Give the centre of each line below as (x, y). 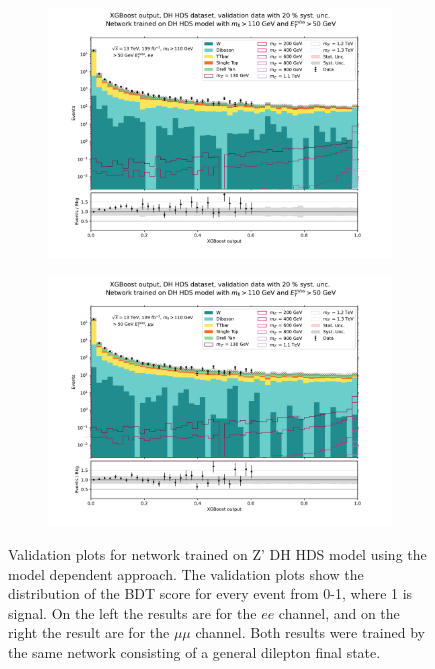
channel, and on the (339, 612)
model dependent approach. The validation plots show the (186, 573)
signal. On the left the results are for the (132, 612)
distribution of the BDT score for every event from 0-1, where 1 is (210, 593)
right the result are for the (89, 632)
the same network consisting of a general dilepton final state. (194, 652)
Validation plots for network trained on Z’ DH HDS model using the (217, 554)
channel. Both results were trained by (310, 632)
